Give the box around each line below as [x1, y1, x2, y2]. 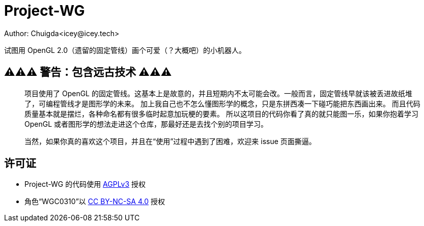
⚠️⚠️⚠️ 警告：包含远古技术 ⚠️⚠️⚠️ [4, 66, 172, 79]
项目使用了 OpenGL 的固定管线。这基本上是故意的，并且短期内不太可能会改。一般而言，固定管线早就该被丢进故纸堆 [24, 89, 412, 98]
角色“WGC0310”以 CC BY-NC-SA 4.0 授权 [24, 197, 165, 206]
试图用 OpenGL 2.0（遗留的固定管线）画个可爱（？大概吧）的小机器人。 [4, 45, 246, 54]
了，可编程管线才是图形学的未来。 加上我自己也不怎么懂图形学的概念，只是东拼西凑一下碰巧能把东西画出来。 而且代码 [24, 99, 420, 108]
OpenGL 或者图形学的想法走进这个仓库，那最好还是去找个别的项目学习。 [24, 119, 268, 128]
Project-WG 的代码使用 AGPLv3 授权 [24, 180, 146, 189]
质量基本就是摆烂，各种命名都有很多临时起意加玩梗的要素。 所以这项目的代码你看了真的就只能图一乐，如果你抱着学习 [24, 109, 418, 118]
